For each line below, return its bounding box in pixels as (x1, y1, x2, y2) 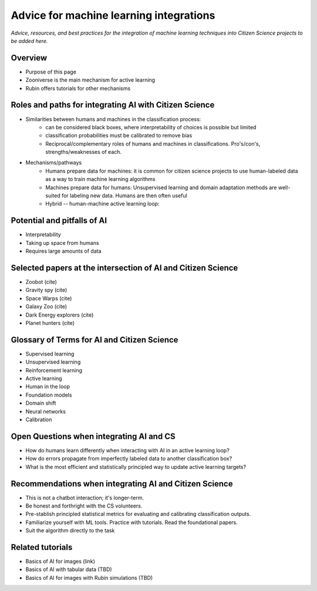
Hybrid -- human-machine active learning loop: (45, 200, 160, 207)
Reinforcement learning (25, 367, 82, 374)
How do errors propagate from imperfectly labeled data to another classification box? (25, 455, 232, 462)
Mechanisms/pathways (25, 159, 82, 166)
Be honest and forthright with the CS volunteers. (25, 502, 143, 509)
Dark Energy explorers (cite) (25, 311, 94, 318)
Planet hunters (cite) (25, 319, 75, 326)
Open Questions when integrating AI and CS (11, 431, 176, 441)
